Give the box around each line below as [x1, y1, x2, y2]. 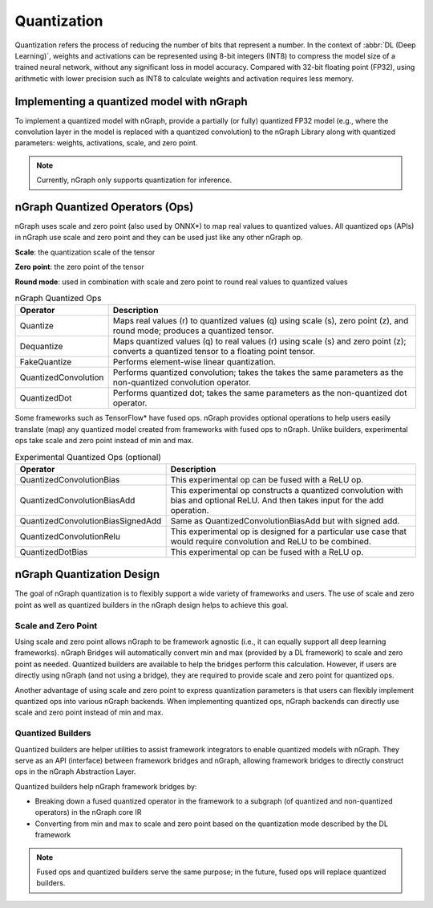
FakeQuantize [19, 356, 72, 368]
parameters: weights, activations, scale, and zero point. [14, 138, 198, 148]
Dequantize [19, 341, 63, 352]
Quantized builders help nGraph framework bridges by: [14, 781, 197, 791]
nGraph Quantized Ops [14, 293, 102, 304]
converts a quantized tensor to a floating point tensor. [112, 346, 316, 357]
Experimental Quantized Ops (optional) [14, 451, 162, 462]
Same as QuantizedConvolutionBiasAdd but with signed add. [170, 515, 400, 526]
